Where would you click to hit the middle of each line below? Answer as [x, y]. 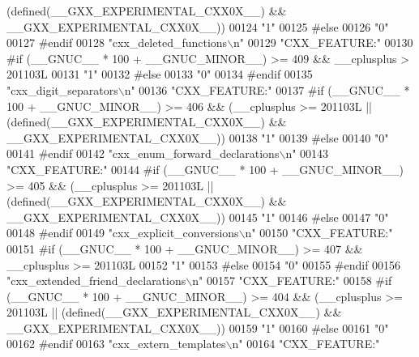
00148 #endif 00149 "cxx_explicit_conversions [123, 233]
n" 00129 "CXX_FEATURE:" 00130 [323, 42]
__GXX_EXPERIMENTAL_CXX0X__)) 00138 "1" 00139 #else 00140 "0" [198, 137]
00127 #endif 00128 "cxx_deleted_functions [117, 42]
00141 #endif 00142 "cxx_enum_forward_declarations [143, 153]
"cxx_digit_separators [62, 89]
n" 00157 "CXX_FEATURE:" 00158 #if [292, 280]
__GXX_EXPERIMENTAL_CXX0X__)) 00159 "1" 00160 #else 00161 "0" [198, 327]
